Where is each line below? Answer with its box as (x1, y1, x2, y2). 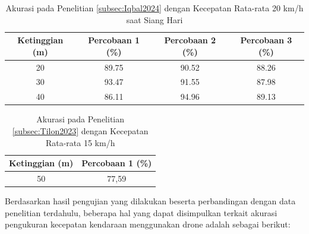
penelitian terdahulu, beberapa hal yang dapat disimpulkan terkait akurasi (5, 206, 278, 219)
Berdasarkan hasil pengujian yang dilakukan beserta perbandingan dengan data (5, 195, 296, 207)
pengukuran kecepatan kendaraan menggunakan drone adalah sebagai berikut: (5, 218, 291, 230)
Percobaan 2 (164, 34, 216, 46)
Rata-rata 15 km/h (45, 136, 115, 148)
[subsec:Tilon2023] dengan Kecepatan (12, 125, 149, 137)
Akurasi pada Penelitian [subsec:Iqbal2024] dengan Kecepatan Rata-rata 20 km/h (5, 2, 304, 14)
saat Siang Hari (126, 13, 183, 26)
